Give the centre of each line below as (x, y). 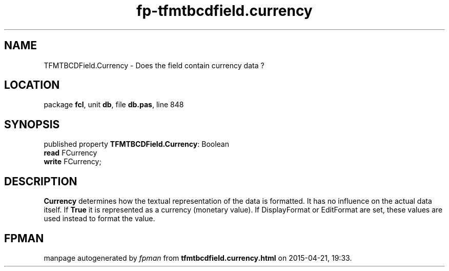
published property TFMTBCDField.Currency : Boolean (136, 144)
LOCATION (32, 85)
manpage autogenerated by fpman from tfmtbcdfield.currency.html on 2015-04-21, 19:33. (198, 258)
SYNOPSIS (32, 124)
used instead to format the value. (99, 219)
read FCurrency (70, 153)
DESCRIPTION (41, 181)
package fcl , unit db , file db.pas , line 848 (114, 105)
